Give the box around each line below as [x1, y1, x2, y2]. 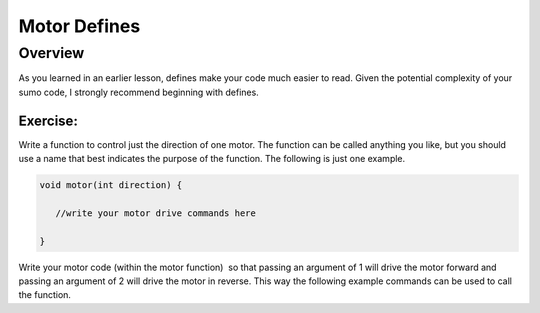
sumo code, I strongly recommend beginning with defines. [18, 86, 259, 98]
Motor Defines [18, 15, 141, 37]
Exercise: [18, 112, 79, 129]
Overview [18, 44, 85, 62]
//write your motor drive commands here [55, 207, 257, 219]
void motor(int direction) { [39, 180, 183, 191]
